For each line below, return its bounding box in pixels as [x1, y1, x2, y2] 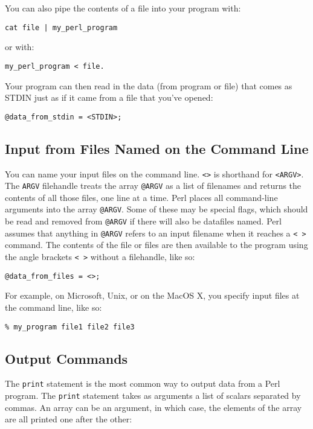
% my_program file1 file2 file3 [5, 322, 135, 331]
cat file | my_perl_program [5, 23, 118, 32]
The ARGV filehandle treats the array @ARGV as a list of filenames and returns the [5, 179, 302, 192]
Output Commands [5, 349, 128, 367]
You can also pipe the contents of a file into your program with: [5, 2, 241, 14]
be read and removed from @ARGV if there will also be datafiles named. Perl [5, 215, 282, 227]
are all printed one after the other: [5, 413, 132, 425]
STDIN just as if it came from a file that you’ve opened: [5, 91, 213, 104]
